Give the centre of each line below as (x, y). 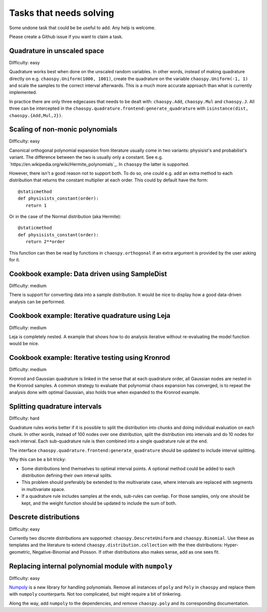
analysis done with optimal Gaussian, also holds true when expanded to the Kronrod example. (105, 393)
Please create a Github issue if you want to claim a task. (66, 37)
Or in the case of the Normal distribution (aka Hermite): (65, 217)
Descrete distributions (44, 517)
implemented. (23, 92)
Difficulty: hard (24, 418)
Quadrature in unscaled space (57, 51)
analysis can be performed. (37, 302)
